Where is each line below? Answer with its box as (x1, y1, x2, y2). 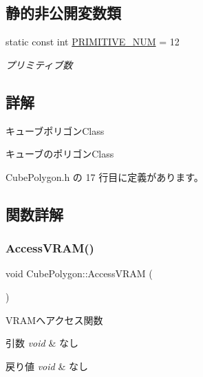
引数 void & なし (6, 336, 78, 350)
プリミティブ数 (6, 57, 73, 72)
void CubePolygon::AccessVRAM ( (6, 266, 153, 281)
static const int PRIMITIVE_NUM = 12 (6, 34, 180, 49)
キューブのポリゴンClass (6, 147, 114, 161)
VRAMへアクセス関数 (6, 312, 103, 327)
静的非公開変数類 (6, 2, 121, 23)
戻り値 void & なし (6, 358, 88, 373)
